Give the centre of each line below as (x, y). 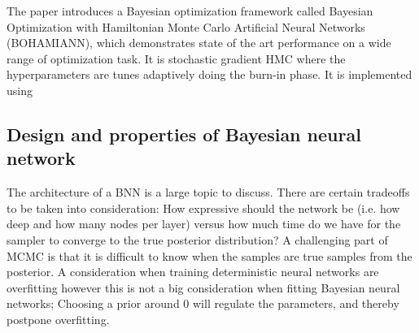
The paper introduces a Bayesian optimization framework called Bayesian (190, 11)
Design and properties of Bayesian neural (184, 134)
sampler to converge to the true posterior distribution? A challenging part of (197, 239)
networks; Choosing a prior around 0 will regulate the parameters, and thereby (203, 303)
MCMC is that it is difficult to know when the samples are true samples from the (209, 255)
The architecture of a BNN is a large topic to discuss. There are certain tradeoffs (208, 192)
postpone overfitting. (58, 319)
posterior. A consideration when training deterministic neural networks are (193, 272)
